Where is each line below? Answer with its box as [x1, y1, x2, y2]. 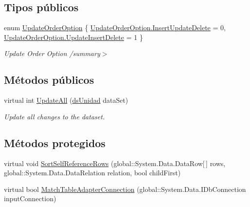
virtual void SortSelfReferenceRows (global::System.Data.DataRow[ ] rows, [4, 158, 226, 168]
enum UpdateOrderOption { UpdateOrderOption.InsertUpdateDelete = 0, [4, 22, 226, 33]
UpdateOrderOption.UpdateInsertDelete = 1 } [4, 32, 143, 42]
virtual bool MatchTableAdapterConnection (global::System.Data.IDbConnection [4, 184, 246, 194]
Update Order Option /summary [4, 48, 100, 58]
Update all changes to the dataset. [4, 111, 105, 121]
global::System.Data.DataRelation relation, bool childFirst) [4, 168, 181, 178]
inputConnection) [4, 193, 56, 204]
